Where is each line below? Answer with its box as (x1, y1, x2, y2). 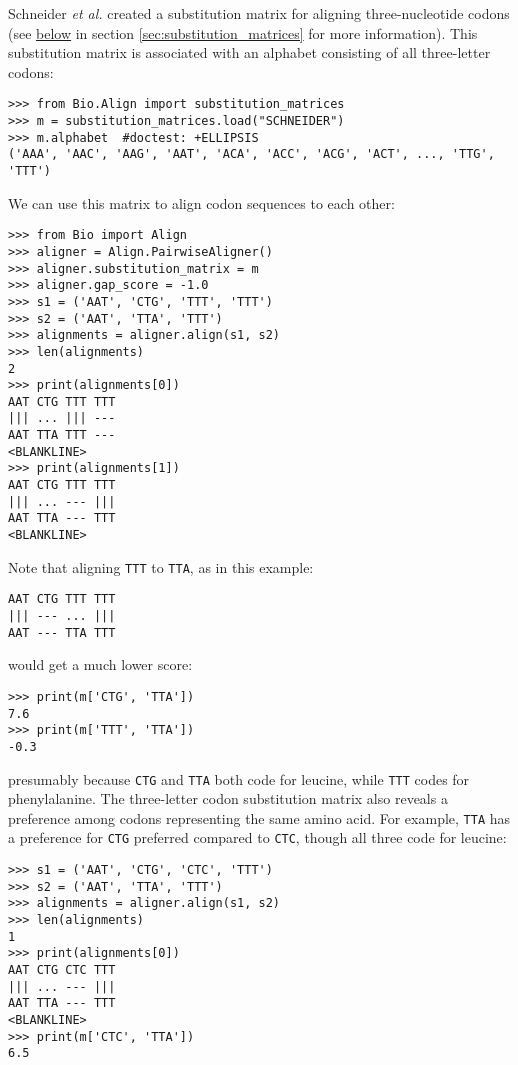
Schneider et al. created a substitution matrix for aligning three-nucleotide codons (8, 3, 510, 23)
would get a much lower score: (8, 654, 193, 675)
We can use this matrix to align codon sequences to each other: (8, 192, 395, 213)
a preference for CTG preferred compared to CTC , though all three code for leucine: (8, 827, 507, 848)
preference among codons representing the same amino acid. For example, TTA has (8, 807, 511, 828)
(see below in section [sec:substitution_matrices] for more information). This (8, 22, 478, 43)
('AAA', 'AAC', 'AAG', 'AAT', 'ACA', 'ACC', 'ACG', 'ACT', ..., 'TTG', (8, 147, 495, 162)
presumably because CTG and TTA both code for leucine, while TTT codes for (8, 768, 470, 789)
